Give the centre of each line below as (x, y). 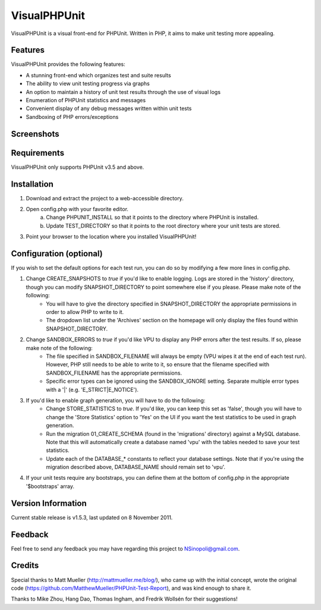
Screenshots (35, 134)
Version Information (49, 503)
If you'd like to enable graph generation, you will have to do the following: (116, 400)
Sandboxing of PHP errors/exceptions (72, 117)
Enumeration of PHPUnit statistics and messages (86, 100)
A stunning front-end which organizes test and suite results (99, 75)
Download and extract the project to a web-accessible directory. (105, 198)
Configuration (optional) (57, 254)
